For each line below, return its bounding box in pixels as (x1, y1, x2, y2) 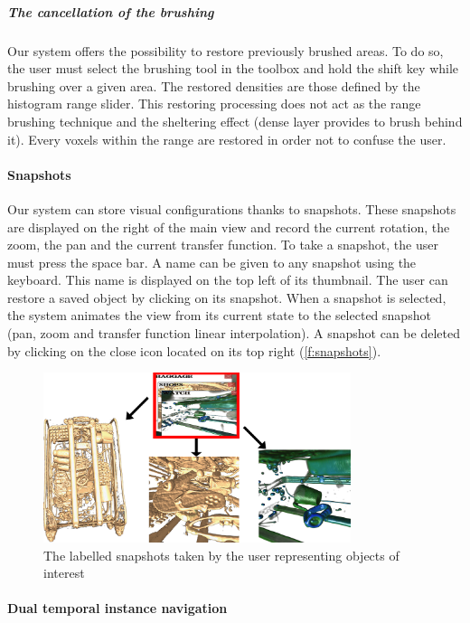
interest (43, 563, 85, 582)
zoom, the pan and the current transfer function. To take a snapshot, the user (7, 235, 438, 254)
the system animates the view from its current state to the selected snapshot (7, 306, 431, 325)
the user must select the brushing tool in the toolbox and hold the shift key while (7, 59, 459, 78)
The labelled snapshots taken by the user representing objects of (43, 545, 399, 564)
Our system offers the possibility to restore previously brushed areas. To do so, (7, 41, 444, 60)
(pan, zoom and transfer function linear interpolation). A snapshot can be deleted (7, 324, 460, 343)
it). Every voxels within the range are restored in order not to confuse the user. (7, 129, 446, 148)
